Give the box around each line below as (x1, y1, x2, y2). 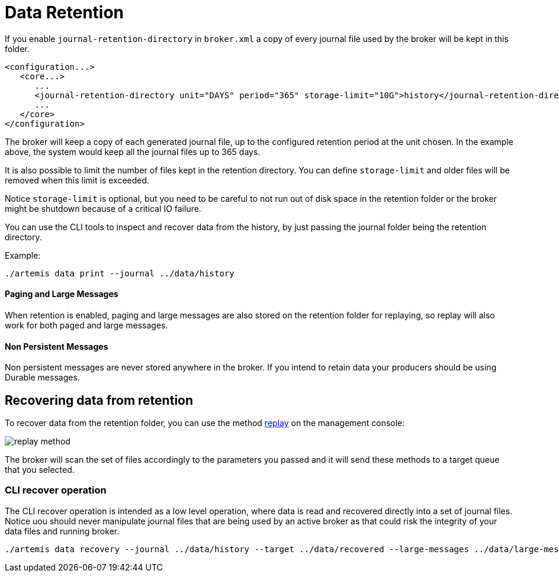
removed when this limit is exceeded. (5, 175, 150, 185)
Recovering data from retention (5, 392, 194, 408)
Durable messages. (5, 372, 80, 383)
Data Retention (5, 2, 124, 22)
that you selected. (5, 465, 75, 475)
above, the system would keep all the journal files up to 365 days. (5, 146, 261, 157)
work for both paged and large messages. (5, 320, 168, 330)
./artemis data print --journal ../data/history (5, 268, 234, 278)
